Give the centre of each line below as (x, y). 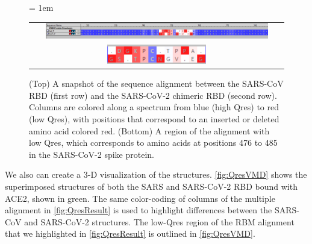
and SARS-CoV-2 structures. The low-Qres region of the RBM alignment (159, 221)
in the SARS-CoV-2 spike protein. (92, 154)
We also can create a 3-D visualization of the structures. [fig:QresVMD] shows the (156, 174)
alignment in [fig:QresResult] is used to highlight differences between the (139, 210)
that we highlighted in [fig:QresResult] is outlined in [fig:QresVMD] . (130, 233)
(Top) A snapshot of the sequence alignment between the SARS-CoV (156, 83)
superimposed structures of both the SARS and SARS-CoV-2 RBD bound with (151, 186)
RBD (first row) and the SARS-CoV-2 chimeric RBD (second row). (153, 95)
